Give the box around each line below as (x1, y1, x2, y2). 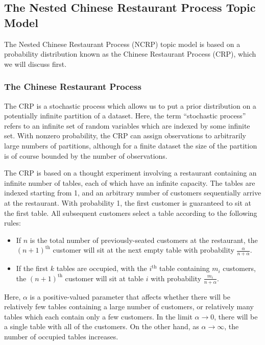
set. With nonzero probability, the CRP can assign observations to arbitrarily (4, 130, 246, 141)
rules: (4, 217, 21, 228)
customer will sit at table (65, 273, 144, 283)
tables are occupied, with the (56, 263, 147, 274)
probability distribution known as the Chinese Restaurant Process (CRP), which (4, 48, 256, 59)
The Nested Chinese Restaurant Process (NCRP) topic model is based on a (4, 38, 240, 49)
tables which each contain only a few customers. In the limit (4, 311, 192, 322)
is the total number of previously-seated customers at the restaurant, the (30, 234, 258, 245)
